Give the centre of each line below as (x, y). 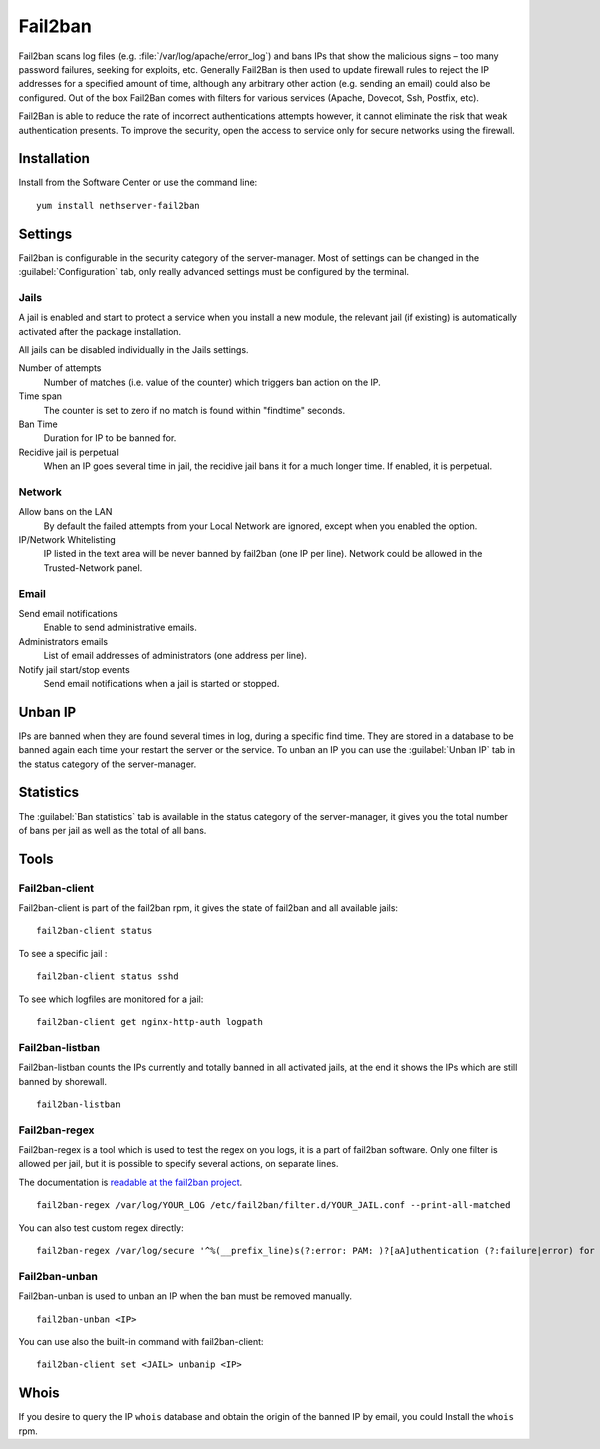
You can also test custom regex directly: (101, 1227)
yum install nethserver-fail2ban (118, 205)
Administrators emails (63, 641)
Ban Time (38, 424)
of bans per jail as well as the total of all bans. (112, 830)
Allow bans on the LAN (65, 512)
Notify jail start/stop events (74, 669)
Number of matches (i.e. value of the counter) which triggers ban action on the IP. (212, 382)
